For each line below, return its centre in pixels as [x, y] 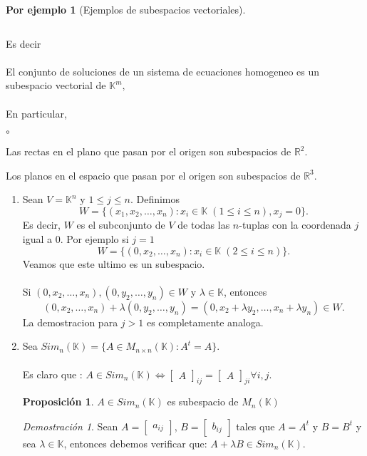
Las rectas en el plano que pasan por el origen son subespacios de [149, 151]
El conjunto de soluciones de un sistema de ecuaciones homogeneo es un [163, 71]
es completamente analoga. [205, 322]
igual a [37, 238]
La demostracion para [70, 322]
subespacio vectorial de [56, 85]
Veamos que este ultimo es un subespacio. [114, 263]
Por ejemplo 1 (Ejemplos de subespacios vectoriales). [126, 9]
